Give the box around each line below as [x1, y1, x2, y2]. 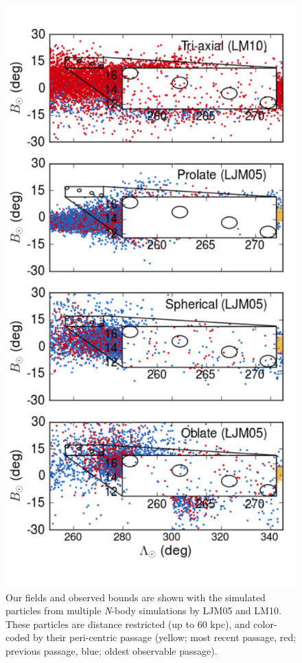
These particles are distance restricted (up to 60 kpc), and [5, 616, 251, 631]
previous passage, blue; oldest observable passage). [5, 643, 218, 658]
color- [253, 616, 277, 631]
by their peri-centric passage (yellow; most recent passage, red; [33, 630, 297, 644]
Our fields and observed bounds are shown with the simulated [5, 590, 266, 604]
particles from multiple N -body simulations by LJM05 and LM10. [5, 603, 281, 618]
